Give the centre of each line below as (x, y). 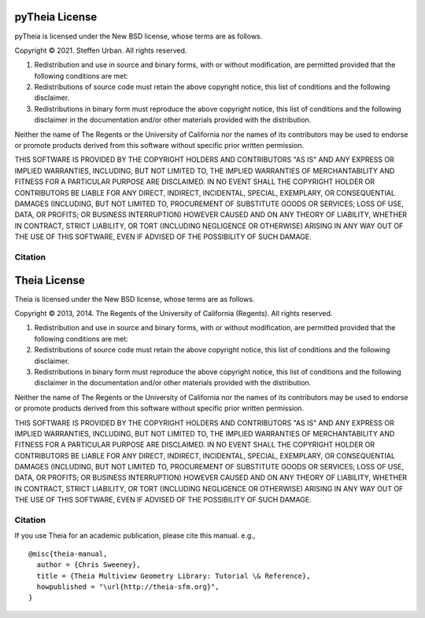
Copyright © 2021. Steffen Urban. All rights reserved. (101, 50)
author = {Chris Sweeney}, (89, 565)
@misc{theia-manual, (68, 554)
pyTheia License (56, 17)
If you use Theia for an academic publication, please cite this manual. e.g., (135, 535)
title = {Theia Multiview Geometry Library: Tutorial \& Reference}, (174, 576)
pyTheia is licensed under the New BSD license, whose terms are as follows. (139, 36)
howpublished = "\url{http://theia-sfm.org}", (128, 587)
